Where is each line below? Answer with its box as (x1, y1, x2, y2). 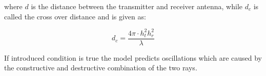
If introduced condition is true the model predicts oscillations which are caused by (4, 52, 262, 63)
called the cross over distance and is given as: (4, 11, 146, 21)
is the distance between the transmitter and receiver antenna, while (31, 1, 243, 11)
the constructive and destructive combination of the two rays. (4, 62, 197, 73)
